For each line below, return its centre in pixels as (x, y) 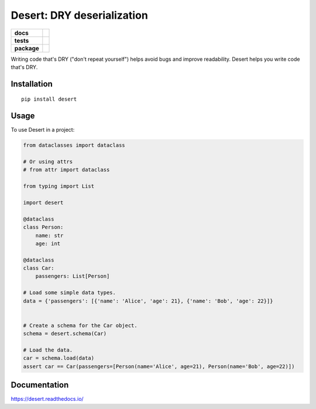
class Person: (43, 227)
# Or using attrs (48, 162)
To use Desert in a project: (43, 130)
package (27, 48)
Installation (32, 84)
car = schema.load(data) (59, 358)
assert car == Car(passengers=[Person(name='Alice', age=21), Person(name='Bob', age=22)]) (159, 366)
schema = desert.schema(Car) (65, 334)
